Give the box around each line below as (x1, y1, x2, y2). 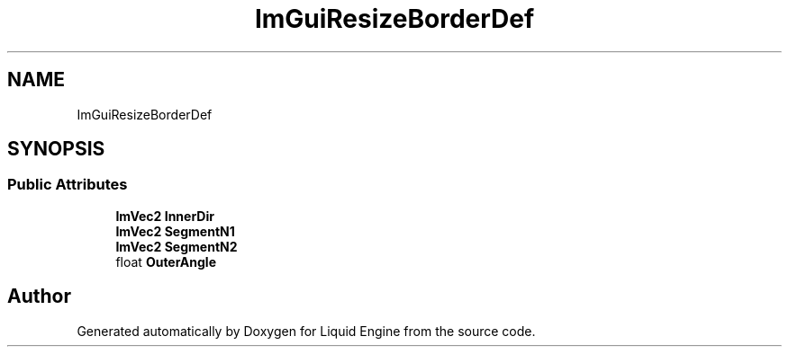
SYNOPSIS (7, 137, 105, 161)
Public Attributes (7, 175, 128, 194)
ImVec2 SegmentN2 (115, 238, 238, 254)
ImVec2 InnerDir (115, 208, 214, 224)
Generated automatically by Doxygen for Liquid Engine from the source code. (77, 323, 536, 339)
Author (7, 285, 71, 308)
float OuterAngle (115, 253, 217, 270)
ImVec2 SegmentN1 (115, 223, 235, 239)
